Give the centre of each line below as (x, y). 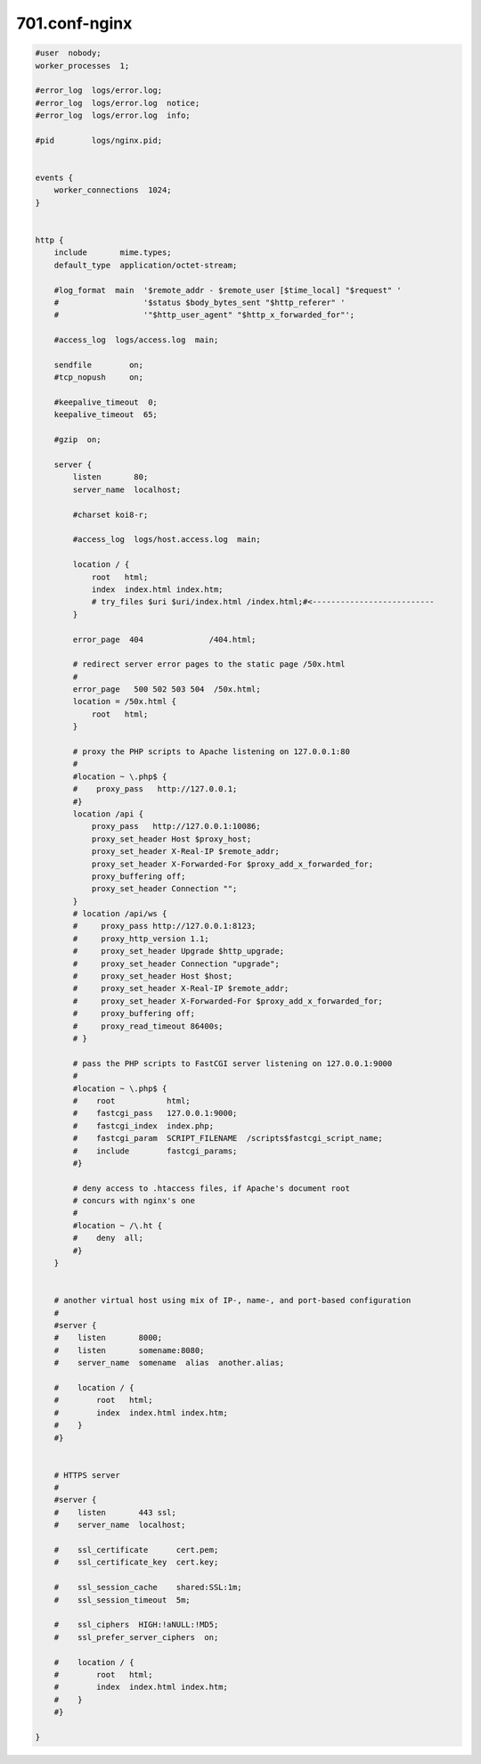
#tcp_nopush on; (99, 377)
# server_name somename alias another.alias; (169, 1363)
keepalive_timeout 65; (106, 415)
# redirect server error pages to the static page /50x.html (209, 665)
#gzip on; (77, 440)
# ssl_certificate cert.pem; (136, 1550)
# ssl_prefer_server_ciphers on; (136, 1637)
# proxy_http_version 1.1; (141, 939)
